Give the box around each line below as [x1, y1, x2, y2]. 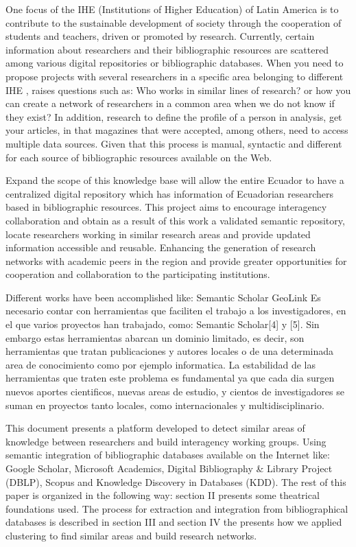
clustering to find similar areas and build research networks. [5, 528, 257, 542]
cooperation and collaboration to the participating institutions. [5, 267, 270, 281]
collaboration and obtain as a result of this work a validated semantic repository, [5, 213, 345, 227]
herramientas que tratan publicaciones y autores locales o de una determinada [5, 344, 334, 358]
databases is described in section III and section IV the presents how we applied [5, 515, 342, 529]
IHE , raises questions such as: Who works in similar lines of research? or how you [5, 82, 351, 97]
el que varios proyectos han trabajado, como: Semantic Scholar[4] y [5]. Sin [5, 317, 320, 331]
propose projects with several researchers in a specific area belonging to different [5, 69, 344, 83]
